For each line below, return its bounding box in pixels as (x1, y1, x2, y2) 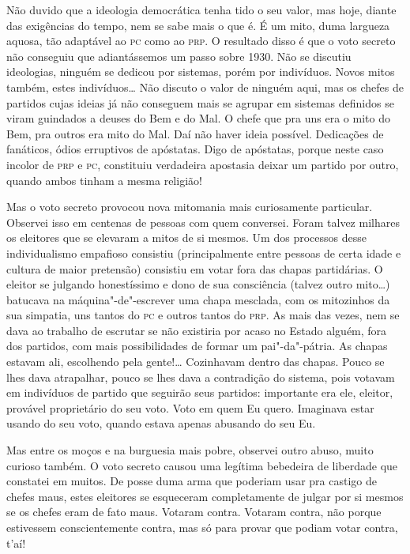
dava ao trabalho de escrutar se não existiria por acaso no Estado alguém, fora (6, 322, 387, 338)
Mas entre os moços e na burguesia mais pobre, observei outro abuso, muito (6, 442, 374, 458)
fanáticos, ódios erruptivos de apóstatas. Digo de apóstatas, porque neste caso (6, 141, 384, 157)
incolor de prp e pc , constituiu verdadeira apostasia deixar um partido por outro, (6, 156, 399, 172)
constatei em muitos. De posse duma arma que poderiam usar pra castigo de (6, 473, 377, 489)
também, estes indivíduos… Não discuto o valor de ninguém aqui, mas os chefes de (6, 78, 404, 95)
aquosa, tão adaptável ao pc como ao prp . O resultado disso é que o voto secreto (6, 32, 396, 49)
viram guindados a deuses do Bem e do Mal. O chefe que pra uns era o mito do (6, 110, 390, 126)
